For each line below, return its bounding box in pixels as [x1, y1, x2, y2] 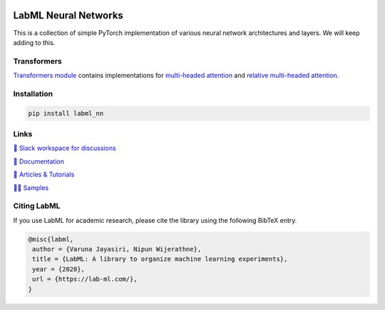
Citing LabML [13, 201, 61, 211]
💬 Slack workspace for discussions [13, 144, 117, 153]
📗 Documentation [13, 157, 64, 166]
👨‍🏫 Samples [13, 183, 49, 192]
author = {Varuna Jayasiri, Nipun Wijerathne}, [32, 245, 202, 254]
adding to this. [13, 38, 56, 46]
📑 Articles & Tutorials [13, 170, 75, 179]
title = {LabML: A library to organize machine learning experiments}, [32, 255, 288, 264]
